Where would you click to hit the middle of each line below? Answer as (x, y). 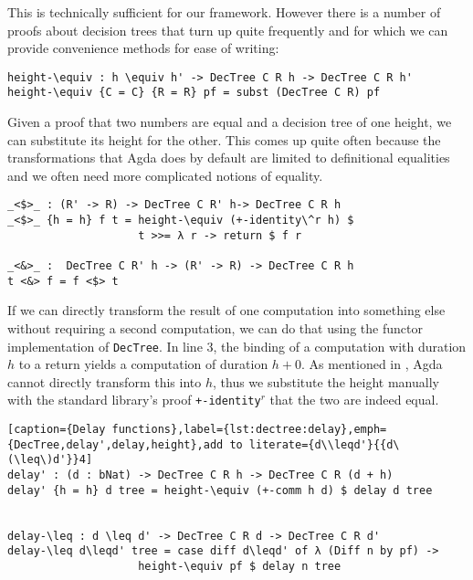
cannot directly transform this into (105, 381)
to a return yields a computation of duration (143, 364)
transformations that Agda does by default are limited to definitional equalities (229, 158)
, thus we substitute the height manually (326, 381)
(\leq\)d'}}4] (50, 460)
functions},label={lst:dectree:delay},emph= (249, 430)
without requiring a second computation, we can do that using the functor (215, 328)
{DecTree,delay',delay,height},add (116, 444)
